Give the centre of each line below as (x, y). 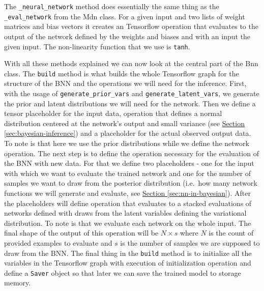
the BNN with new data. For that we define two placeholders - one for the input (129, 163)
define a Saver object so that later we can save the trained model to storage (123, 272)
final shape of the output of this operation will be (81, 233)
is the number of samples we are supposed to (190, 242)
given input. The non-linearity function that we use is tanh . (97, 46)
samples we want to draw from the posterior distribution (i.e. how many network (131, 183)
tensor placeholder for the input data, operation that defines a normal (113, 113)
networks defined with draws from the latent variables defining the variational (125, 213)
